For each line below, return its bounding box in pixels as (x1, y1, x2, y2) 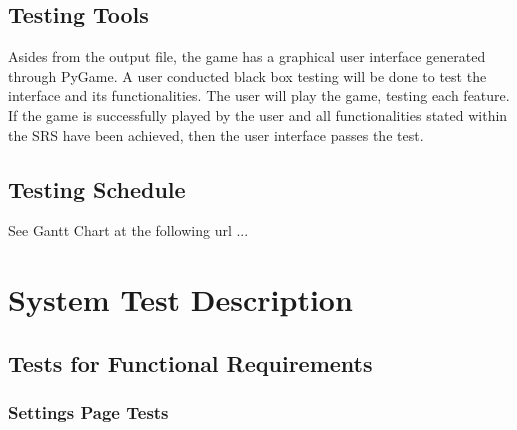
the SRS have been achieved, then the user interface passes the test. (8, 124, 424, 145)
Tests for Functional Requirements (8, 347, 373, 378)
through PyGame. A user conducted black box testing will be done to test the (8, 65, 487, 86)
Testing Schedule (8, 173, 186, 204)
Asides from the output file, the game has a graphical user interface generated (8, 46, 486, 67)
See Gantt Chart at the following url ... (8, 220, 249, 241)
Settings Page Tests (8, 400, 169, 425)
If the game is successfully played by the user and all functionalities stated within (8, 104, 508, 125)
